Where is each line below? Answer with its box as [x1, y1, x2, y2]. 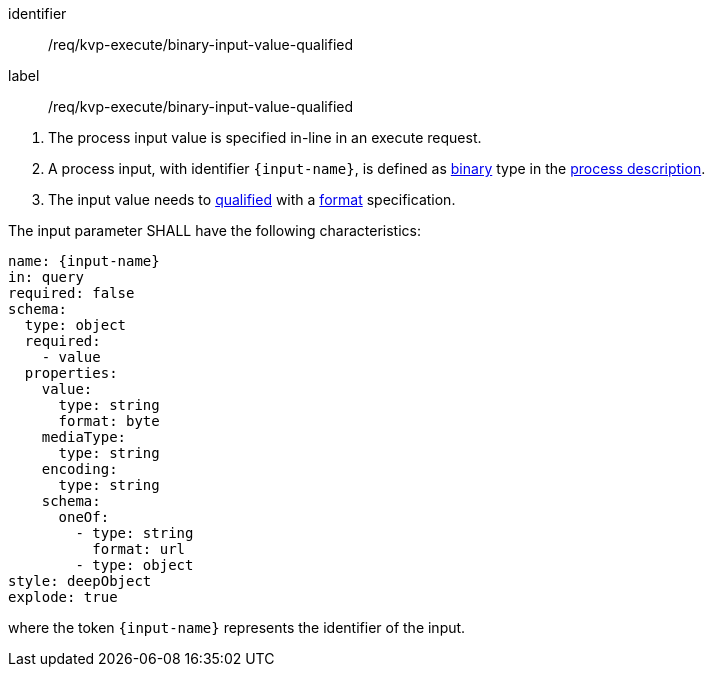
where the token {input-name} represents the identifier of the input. [8, 619, 466, 636]
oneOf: [58, 509, 110, 525]
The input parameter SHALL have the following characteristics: [8, 222, 421, 239]
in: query [8, 269, 84, 285]
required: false [8, 285, 135, 301]
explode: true [8, 589, 118, 605]
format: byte [58, 413, 160, 429]
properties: [24, 365, 118, 381]
